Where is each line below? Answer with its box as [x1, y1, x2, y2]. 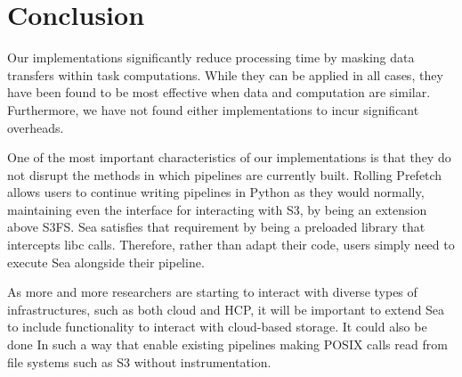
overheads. [7, 118, 64, 136]
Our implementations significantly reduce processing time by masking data [7, 48, 415, 67]
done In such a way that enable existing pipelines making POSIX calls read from [7, 335, 448, 354]
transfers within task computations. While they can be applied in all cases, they [7, 65, 443, 84]
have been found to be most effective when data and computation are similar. [7, 83, 431, 102]
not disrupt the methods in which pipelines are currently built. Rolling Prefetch [7, 165, 442, 184]
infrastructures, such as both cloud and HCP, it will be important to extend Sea [7, 299, 445, 318]
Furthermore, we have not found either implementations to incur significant [7, 100, 419, 119]
